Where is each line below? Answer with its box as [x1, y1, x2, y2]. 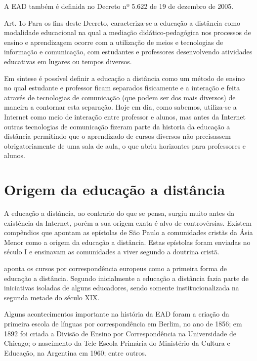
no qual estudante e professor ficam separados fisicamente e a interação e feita [4, 82, 240, 93]
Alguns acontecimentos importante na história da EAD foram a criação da [4, 309, 229, 319]
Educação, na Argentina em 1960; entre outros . [4, 347, 147, 358]
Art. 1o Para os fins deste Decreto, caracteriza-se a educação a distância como [4, 17, 241, 28]
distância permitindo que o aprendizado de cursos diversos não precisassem [4, 131, 231, 141]
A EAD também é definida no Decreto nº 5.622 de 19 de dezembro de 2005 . [4, 1, 234, 11]
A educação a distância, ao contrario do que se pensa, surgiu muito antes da [4, 208, 235, 218]
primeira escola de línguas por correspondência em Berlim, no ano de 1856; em [4, 318, 242, 328]
